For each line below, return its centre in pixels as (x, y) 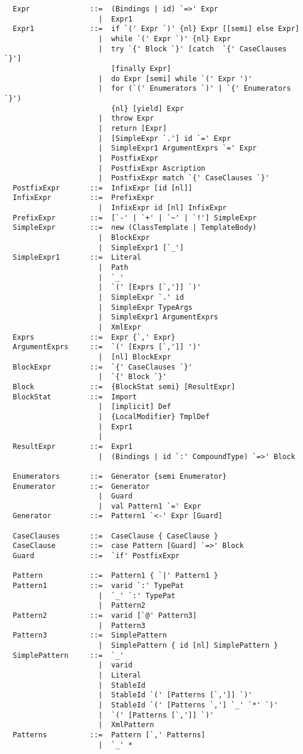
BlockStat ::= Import (75, 397)
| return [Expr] (133, 128)
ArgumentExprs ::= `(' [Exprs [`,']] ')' (107, 347)
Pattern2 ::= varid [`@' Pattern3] (105, 616)
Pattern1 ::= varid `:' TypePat (98, 586)
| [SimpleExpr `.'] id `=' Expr (165, 138)
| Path (113, 268)
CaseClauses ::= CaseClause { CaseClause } (115, 536)
